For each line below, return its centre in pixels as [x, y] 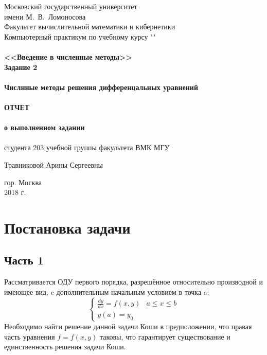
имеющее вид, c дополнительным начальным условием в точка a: [107, 291]
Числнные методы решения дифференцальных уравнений [101, 87]
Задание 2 [21, 67]
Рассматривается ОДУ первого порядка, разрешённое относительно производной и [133, 282]
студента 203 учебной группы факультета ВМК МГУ [87, 147]
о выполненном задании [44, 127]
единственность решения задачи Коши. [65, 347]
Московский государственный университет [71, 6]
